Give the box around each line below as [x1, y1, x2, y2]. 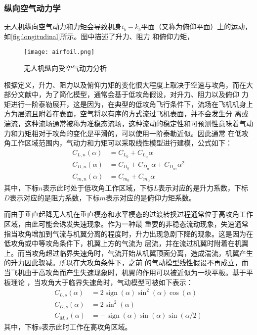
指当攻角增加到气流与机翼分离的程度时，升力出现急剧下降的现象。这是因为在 [4, 228, 253, 239]
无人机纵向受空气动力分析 [24, 63, 107, 73]
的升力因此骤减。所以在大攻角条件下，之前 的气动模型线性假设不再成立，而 [4, 257, 249, 268]
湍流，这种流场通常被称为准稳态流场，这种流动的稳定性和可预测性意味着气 [4, 118, 246, 129]
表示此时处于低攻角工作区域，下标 [43, 183, 154, 193]
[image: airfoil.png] [24, 48, 95, 56]
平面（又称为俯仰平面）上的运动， [141, 21, 252, 32]
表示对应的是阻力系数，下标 [9, 192, 100, 202]
